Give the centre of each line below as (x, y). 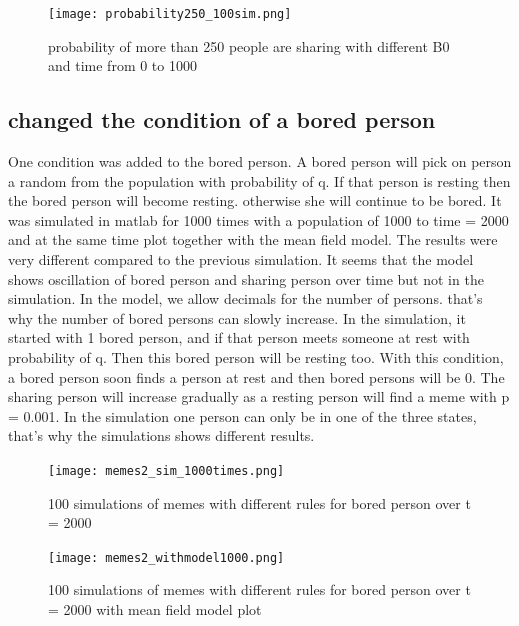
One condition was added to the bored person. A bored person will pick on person (260, 161)
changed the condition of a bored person (222, 119)
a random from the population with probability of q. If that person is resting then (259, 180)
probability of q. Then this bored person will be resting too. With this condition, (256, 356)
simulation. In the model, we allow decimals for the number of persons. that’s (245, 298)
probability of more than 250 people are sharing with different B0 (249, 45)
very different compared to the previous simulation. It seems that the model (241, 259)
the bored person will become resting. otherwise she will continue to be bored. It (255, 200)
